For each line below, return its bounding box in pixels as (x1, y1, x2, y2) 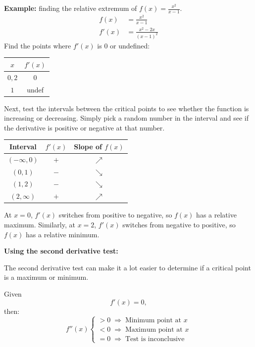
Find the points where (4, 40, 71, 50)
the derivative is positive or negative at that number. (4, 122, 165, 132)
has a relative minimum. (26, 229, 100, 239)
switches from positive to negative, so (58, 210, 172, 220)
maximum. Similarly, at (4, 219, 75, 229)
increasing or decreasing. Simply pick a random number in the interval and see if (4, 113, 249, 123)
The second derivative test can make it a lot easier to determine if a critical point (4, 262, 251, 272)
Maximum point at (125, 326, 183, 334)
